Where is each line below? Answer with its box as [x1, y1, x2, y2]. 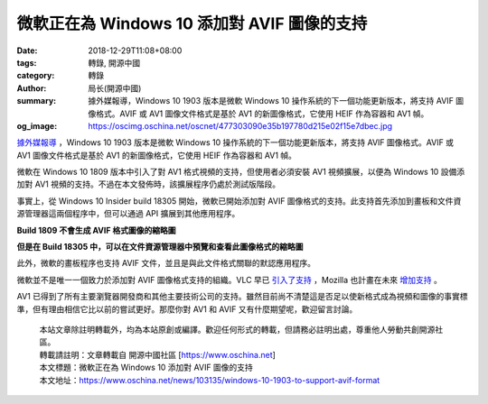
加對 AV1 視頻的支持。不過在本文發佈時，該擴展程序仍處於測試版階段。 [16, 179, 280, 189]
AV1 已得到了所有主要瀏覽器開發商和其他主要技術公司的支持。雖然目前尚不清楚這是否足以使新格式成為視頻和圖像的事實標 [16, 291, 468, 302]
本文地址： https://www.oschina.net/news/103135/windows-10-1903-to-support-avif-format [39, 374, 380, 385]
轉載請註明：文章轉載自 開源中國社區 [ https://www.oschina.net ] [39, 349, 276, 360]
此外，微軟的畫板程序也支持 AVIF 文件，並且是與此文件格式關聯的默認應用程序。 [16, 258, 316, 269]
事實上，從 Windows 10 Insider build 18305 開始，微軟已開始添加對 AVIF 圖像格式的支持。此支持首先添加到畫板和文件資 [16, 195, 462, 207]
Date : [16, 45, 38, 56]
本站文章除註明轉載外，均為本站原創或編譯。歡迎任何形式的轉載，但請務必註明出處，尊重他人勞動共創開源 [39, 324, 436, 335]
